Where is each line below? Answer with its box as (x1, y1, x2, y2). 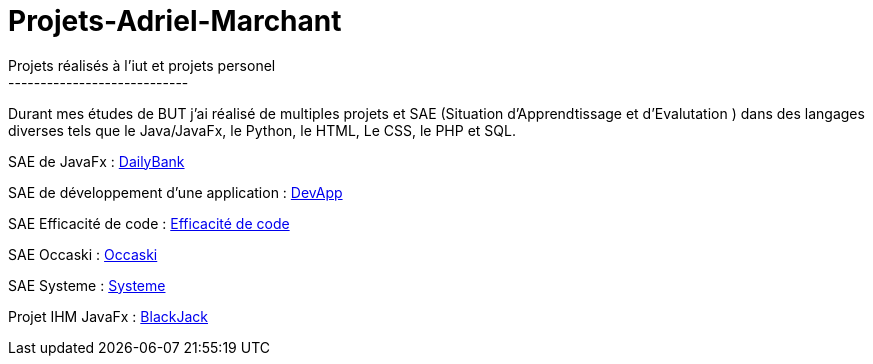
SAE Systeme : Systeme (8, 276, 166, 294)
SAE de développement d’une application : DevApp (8, 183, 343, 201)
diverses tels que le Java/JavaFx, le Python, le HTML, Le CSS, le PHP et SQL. (8, 121, 516, 139)
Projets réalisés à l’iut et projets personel (8, 56, 276, 74)
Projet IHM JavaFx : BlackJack (8, 307, 208, 325)
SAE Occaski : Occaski (8, 245, 158, 263)
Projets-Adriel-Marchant (8, 4, 342, 38)
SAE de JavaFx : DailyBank (8, 152, 185, 170)
